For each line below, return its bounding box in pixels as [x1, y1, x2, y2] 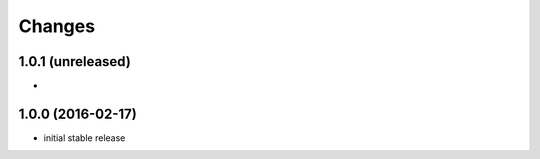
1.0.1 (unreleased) [18, 53, 132, 70]
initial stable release [43, 131, 126, 144]
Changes [18, 15, 95, 37]
